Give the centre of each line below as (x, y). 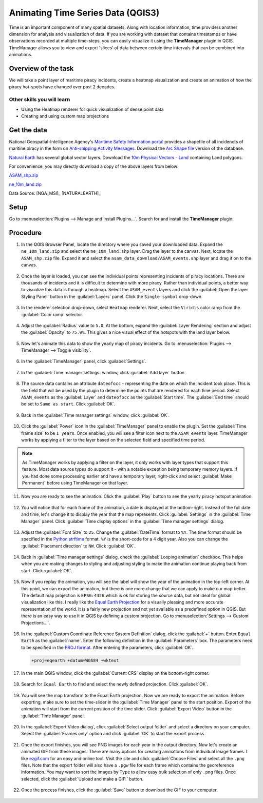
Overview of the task (41, 68)
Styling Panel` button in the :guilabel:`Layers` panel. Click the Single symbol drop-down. (112, 296)
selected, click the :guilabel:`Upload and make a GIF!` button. (82, 779)
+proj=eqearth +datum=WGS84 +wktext (75, 660)
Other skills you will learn (39, 100)
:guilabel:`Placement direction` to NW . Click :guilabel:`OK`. (78, 546)
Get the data (28, 130)
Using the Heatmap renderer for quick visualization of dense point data (93, 109)
